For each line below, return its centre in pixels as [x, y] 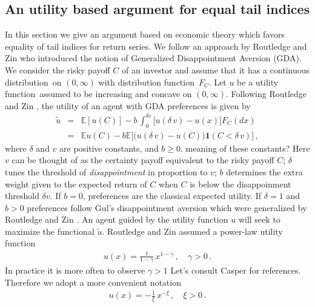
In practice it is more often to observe [75, 270]
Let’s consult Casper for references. [236, 270]
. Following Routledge [267, 94]
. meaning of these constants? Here [245, 148]
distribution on [33, 82]
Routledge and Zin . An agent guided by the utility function [117, 219]
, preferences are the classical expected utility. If [172, 196]
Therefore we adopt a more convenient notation [93, 282]
